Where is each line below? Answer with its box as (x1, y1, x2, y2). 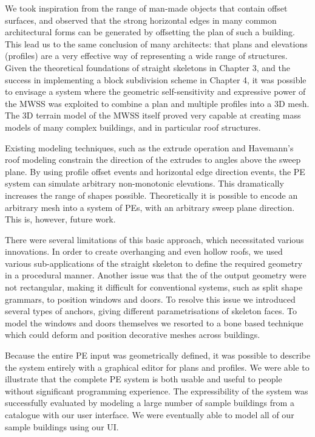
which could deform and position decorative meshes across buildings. (5, 328, 260, 341)
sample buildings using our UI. (5, 420, 119, 433)
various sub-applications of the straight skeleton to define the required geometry (5, 256, 303, 269)
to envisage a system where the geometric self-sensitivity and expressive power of (5, 85, 306, 98)
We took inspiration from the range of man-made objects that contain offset (5, 2, 288, 14)
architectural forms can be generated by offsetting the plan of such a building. (5, 26, 295, 38)
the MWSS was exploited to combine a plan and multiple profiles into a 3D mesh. (5, 97, 310, 109)
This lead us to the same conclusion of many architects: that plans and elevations (5, 37, 308, 50)
